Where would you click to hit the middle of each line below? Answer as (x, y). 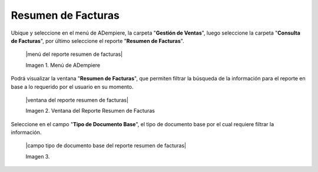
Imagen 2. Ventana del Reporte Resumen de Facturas (90, 111)
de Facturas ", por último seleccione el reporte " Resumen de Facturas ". (98, 41)
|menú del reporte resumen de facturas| (74, 54)
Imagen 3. (38, 156)
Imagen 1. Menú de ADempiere (63, 65)
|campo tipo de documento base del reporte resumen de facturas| (106, 146)
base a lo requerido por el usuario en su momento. (72, 87)
